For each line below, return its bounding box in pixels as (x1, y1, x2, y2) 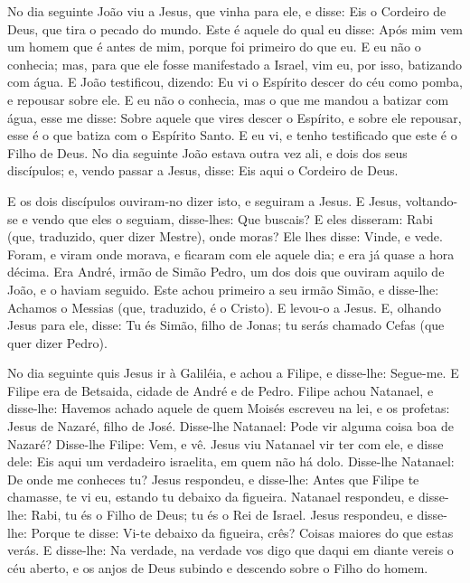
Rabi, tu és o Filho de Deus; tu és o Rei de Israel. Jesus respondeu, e (31, 505, 413, 524)
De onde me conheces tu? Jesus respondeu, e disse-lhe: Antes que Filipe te (7, 469, 419, 488)
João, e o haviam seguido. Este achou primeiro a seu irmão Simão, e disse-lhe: (7, 279, 439, 298)
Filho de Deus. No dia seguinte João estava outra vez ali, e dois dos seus (7, 143, 408, 162)
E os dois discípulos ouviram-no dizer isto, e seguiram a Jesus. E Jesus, (7, 191, 402, 210)
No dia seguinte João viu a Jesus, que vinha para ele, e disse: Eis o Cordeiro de (7, 2, 446, 20)
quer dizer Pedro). (7, 333, 108, 352)
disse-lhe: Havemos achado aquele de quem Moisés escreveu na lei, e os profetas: (7, 399, 450, 418)
